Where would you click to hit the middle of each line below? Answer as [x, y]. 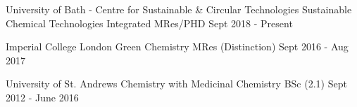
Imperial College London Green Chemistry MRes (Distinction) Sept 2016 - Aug [177, 47]
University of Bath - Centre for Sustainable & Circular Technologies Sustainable [179, 9]
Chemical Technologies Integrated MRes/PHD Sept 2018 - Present [149, 23]
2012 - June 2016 [42, 97]
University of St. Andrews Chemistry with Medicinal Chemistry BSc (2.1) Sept [176, 84]
